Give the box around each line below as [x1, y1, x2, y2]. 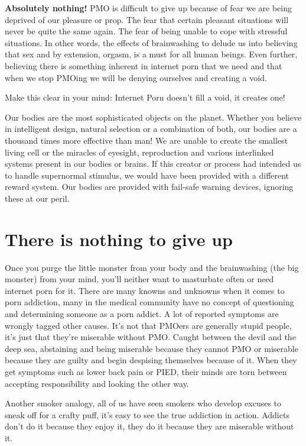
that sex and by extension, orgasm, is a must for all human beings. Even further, [5, 48, 298, 60]
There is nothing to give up [5, 227, 233, 251]
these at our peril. [5, 192, 70, 204]
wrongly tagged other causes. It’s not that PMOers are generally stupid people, [5, 319, 292, 331]
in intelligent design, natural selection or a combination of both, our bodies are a [5, 122, 297, 135]
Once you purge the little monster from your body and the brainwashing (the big [5, 261, 299, 273]
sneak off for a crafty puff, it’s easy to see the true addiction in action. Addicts [5, 408, 289, 421]
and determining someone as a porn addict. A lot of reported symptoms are [5, 308, 279, 319]
